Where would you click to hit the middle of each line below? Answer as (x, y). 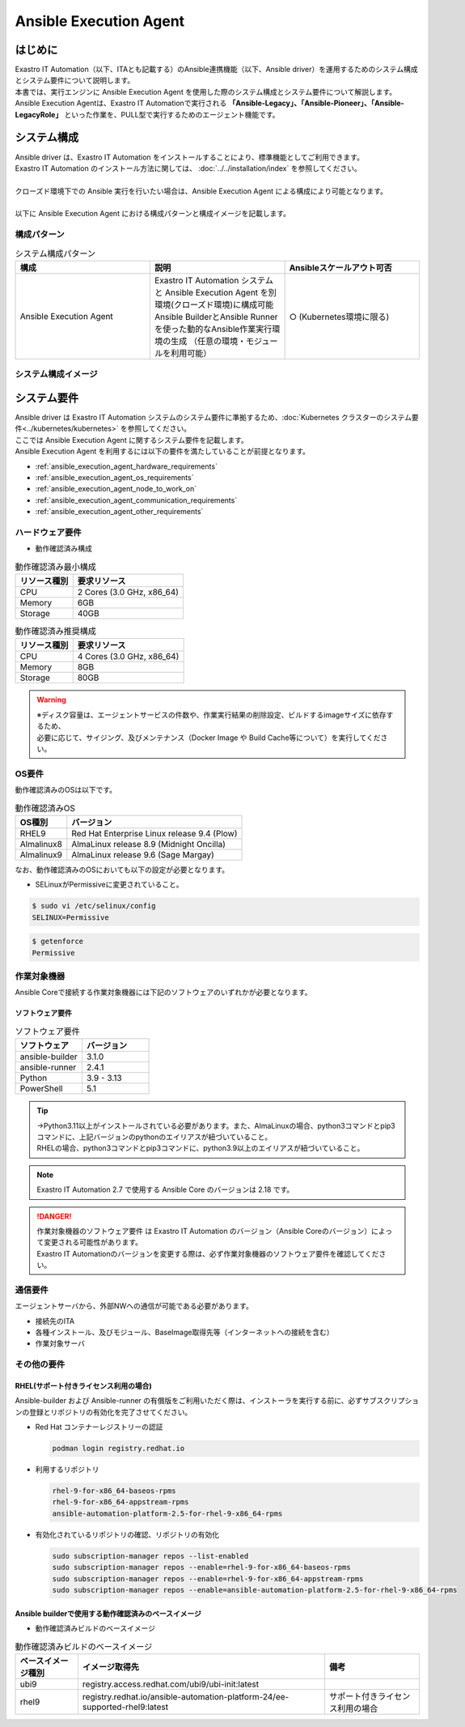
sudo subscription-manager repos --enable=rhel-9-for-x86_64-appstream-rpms (208, 1578)
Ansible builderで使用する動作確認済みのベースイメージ (108, 1613)
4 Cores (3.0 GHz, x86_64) (128, 657)
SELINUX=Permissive (70, 917)
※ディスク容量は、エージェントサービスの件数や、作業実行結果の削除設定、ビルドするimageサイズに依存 (212, 715)
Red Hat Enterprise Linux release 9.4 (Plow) (154, 833)
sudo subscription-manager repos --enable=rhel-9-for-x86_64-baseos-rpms (201, 1567)
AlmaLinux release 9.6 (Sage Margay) (143, 854)
